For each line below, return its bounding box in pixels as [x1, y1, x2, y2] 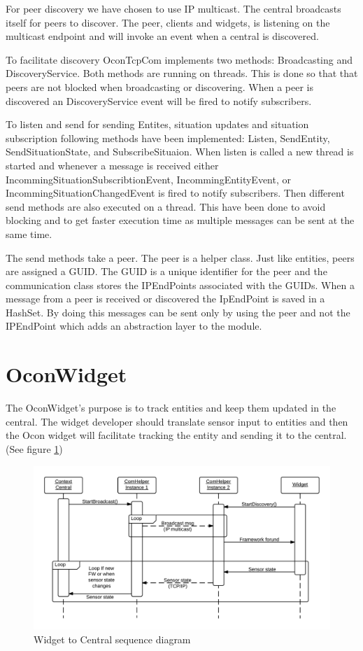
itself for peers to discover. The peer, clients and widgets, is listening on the [6, 15, 330, 29]
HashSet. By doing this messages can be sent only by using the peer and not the [6, 304, 350, 319]
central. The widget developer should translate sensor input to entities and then [6, 414, 348, 428]
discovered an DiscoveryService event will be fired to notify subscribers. [6, 93, 312, 108]
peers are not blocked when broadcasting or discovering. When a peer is [6, 79, 313, 94]
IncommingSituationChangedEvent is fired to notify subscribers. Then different [6, 185, 345, 200]
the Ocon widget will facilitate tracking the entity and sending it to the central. [6, 428, 347, 442]
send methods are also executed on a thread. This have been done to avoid [6, 199, 326, 213]
